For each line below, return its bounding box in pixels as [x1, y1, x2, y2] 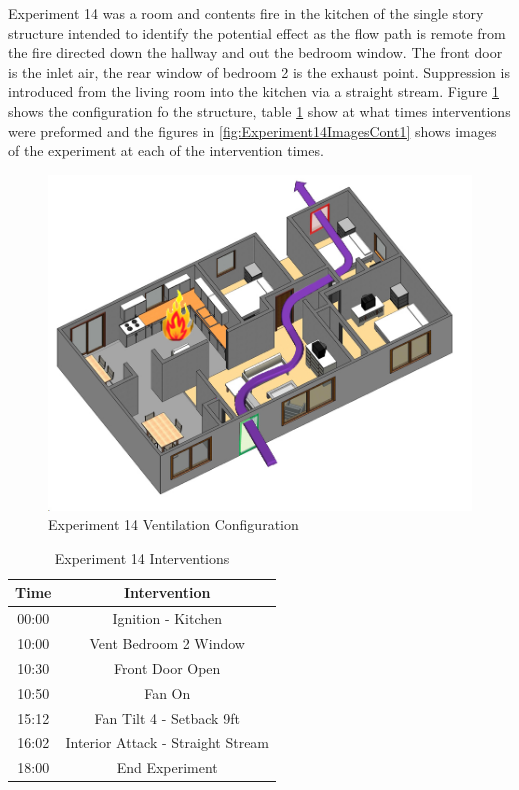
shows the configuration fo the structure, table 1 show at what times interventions [8, 100, 511, 121]
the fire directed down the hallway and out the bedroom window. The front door [8, 42, 503, 63]
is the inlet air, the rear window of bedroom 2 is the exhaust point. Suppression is [8, 61, 510, 82]
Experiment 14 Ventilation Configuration [48, 514, 299, 535]
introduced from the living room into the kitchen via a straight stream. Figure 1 [8, 81, 499, 102]
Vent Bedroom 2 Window [89, 633, 245, 654]
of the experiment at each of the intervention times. [8, 140, 324, 161]
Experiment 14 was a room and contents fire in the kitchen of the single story [8, 3, 484, 23]
